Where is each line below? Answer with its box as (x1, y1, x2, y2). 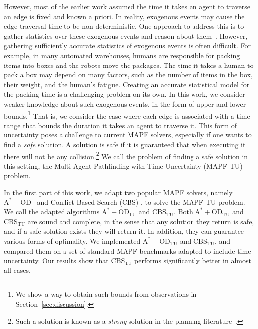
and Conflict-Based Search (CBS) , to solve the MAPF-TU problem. (37, 197, 245, 207)
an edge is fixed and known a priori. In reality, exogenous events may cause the (4, 11, 245, 21)
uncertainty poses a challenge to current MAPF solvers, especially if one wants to (4, 130, 252, 140)
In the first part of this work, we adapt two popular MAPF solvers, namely (4, 187, 233, 197)
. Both (173, 206, 193, 217)
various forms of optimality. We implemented (4, 235, 141, 246)
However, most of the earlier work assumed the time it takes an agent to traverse (4, 1, 250, 11)
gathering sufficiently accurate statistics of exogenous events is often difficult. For (4, 40, 251, 51)
